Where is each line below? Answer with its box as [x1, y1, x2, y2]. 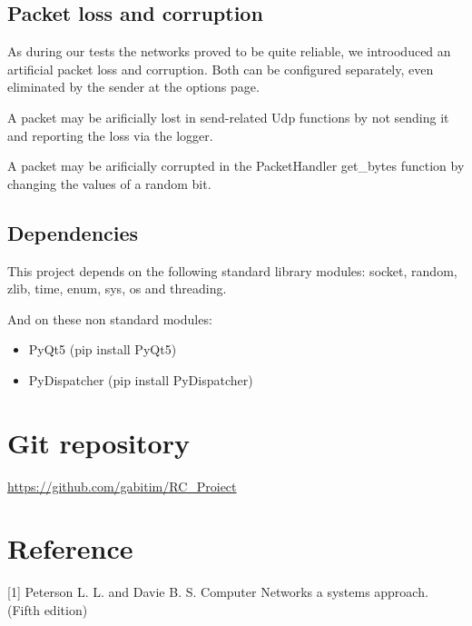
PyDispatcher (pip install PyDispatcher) [28, 370, 253, 389]
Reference [7, 530, 133, 567]
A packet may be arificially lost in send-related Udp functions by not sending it [7, 107, 449, 126]
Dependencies [7, 218, 139, 246]
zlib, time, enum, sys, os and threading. [7, 279, 227, 298]
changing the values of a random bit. [7, 174, 211, 193]
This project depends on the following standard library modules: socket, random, [7, 261, 457, 280]
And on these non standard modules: [7, 309, 212, 328]
